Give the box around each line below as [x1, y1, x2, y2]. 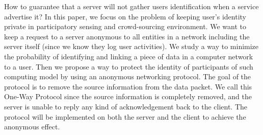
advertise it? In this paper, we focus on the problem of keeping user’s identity [4, 11, 246, 21]
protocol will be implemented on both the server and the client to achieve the [4, 111, 246, 122]
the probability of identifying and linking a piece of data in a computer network [4, 51, 253, 61]
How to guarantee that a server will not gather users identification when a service [4, 1, 259, 11]
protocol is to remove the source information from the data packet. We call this [4, 81, 252, 92]
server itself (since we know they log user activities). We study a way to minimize [4, 41, 259, 52]
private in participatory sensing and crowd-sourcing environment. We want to [4, 21, 246, 32]
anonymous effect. [4, 121, 60, 132]
